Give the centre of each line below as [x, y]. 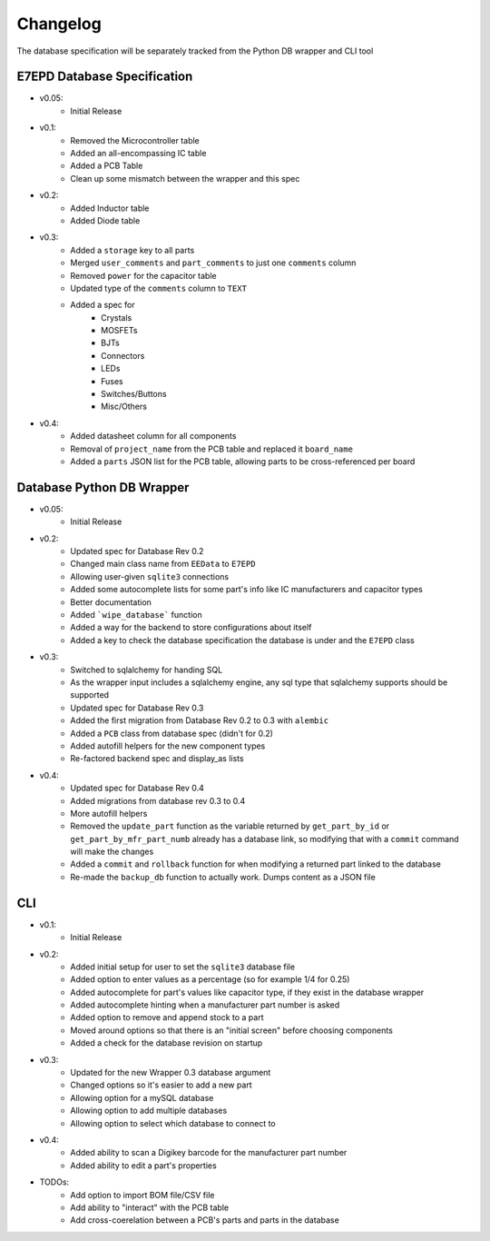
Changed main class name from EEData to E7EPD [163, 564]
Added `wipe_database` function [137, 615]
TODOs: [54, 1182]
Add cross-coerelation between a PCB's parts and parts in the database [205, 1220]
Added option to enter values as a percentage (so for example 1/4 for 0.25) [210, 979]
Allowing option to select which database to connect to [173, 1123]
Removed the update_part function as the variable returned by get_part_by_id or [230, 826]
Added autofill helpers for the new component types [168, 746]
